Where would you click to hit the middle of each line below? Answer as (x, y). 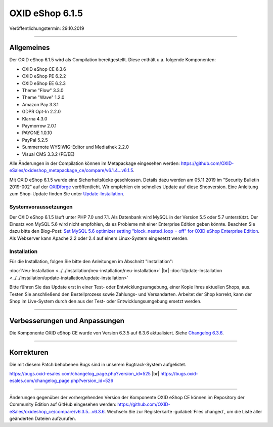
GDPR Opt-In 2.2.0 (41, 112)
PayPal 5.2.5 (35, 140)
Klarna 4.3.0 (35, 118)
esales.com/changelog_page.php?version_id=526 (61, 381)
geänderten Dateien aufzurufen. (43, 419)
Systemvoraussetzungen (41, 207)
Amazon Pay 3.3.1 (40, 104)
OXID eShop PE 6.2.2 (44, 76)
